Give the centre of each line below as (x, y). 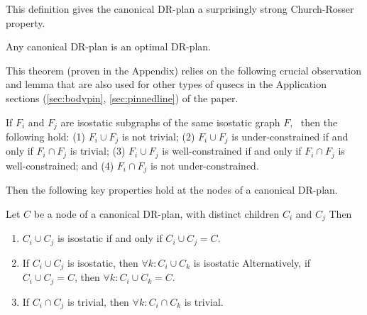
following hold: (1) (46, 137)
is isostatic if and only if (110, 238)
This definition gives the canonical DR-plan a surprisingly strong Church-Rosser (180, 9)
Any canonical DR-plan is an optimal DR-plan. (109, 46)
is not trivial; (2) (158, 137)
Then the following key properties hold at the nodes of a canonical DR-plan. (172, 190)
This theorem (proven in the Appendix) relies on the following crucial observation (183, 70)
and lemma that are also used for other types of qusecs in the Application (166, 84)
